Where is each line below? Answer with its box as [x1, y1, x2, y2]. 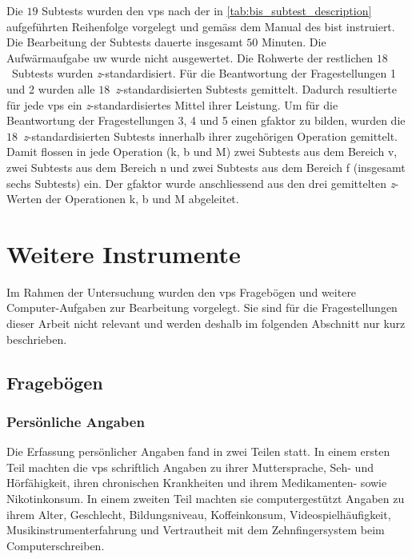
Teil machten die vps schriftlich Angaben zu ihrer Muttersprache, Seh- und [6, 458, 374, 475]
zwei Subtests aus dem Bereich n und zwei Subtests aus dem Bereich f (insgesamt [6, 158, 406, 175]
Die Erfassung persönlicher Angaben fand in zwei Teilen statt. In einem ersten [6, 443, 390, 460]
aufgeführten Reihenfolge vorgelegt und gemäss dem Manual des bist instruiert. [6, 18, 395, 34]
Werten [6, 190, 42, 207]
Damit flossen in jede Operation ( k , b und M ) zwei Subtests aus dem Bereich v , [6, 143, 398, 160]
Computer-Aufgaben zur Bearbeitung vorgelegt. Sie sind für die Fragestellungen [6, 299, 398, 316]
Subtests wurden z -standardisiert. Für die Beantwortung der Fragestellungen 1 [11, 65, 397, 82]
